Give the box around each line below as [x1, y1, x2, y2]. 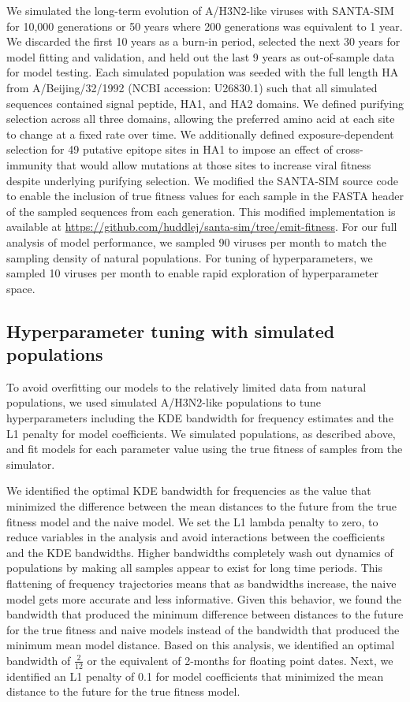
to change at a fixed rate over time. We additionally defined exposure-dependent [6, 125, 394, 142]
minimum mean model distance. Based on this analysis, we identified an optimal [6, 637, 395, 653]
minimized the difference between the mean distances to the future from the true [6, 498, 397, 514]
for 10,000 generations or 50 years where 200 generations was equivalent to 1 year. [6, 17, 403, 34]
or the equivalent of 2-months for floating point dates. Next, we [87, 652, 393, 668]
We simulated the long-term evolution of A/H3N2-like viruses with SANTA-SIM [6, 2, 394, 18]
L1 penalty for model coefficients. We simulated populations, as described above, [6, 425, 396, 441]
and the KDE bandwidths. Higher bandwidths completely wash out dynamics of [6, 544, 393, 560]
